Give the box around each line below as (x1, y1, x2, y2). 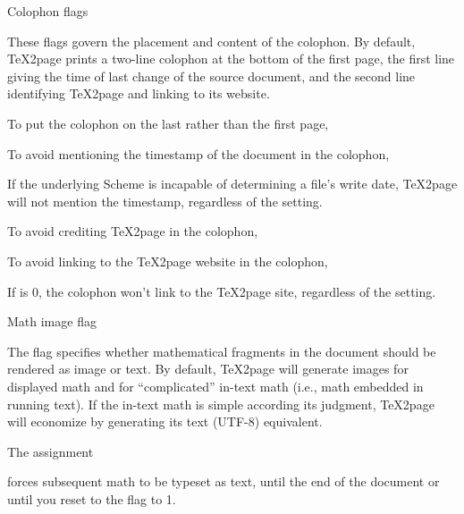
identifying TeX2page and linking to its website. (7, 84, 270, 103)
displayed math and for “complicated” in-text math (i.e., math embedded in (7, 376, 424, 395)
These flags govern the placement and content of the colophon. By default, (7, 31, 416, 50)
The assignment (7, 442, 94, 460)
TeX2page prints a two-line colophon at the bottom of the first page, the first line (7, 49, 455, 68)
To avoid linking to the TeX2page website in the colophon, (7, 251, 328, 270)
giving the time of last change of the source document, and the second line (7, 66, 416, 85)
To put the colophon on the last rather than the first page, (7, 114, 329, 132)
